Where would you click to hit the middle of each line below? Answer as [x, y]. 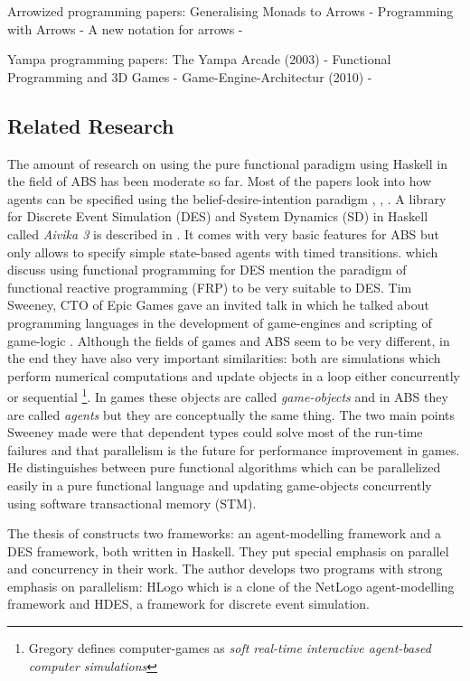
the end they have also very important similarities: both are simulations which [224, 358]
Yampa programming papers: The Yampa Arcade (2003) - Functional [199, 59]
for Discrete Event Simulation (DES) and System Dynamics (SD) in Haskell [218, 216]
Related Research [91, 125]
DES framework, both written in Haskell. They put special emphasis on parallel [228, 550]
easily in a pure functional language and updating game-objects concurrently [220, 485]
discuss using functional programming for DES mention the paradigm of [207, 270]
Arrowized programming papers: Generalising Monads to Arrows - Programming [230, 11]
